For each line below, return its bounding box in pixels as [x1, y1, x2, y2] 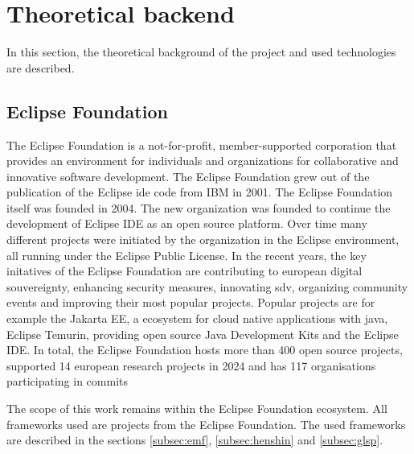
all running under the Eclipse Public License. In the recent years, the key [6, 246, 367, 263]
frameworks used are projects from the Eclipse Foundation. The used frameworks [6, 415, 406, 432]
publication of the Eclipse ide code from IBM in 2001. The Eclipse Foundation [6, 184, 393, 200]
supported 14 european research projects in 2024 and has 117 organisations [6, 357, 376, 374]
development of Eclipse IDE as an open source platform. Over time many [6, 215, 367, 232]
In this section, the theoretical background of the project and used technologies [6, 43, 396, 60]
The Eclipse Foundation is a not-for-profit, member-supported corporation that [6, 136, 397, 153]
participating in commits [6, 373, 129, 390]
